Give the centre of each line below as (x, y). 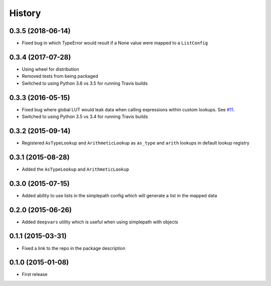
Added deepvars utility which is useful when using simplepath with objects (100, 222)
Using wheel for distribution (50, 69)
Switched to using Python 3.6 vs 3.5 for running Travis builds (85, 83)
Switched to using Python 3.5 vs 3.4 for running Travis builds (85, 117)
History (25, 13)
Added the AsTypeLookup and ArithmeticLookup (76, 169)
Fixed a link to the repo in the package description (74, 248)
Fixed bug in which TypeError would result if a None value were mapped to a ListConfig (115, 43)
